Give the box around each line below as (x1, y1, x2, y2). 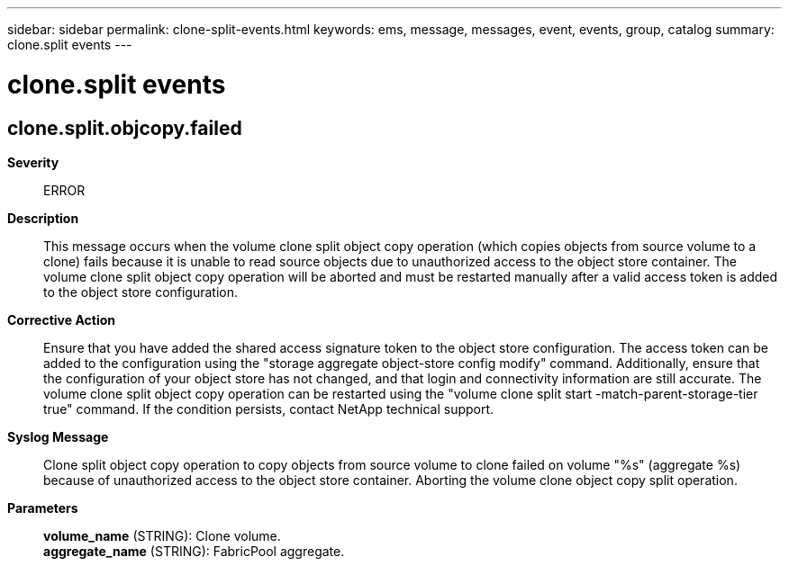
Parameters (7, 499, 78, 516)
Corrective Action (7, 311, 115, 328)
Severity (7, 154, 59, 170)
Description (7, 210, 79, 226)
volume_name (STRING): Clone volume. (43, 527, 281, 544)
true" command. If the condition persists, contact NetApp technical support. (43, 400, 494, 417)
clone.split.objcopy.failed (7, 116, 242, 139)
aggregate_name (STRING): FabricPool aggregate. (43, 543, 345, 559)
